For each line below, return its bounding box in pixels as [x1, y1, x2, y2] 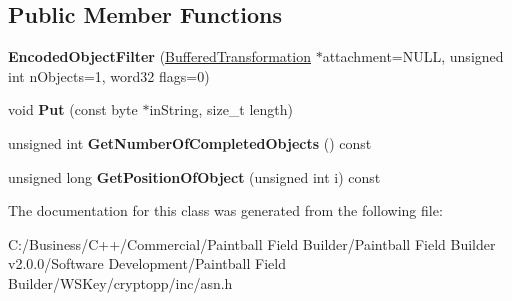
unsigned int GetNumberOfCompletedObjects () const [8, 132, 372, 153]
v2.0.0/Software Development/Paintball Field [8, 253, 286, 274]
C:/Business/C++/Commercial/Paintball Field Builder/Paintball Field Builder [8, 233, 496, 254]
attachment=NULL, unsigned [322, 46, 504, 67]
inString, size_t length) [149, 99, 294, 120]
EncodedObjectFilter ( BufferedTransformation [8, 46, 311, 67]
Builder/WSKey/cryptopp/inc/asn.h [8, 272, 233, 293]
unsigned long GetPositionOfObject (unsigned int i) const [8, 166, 381, 187]
